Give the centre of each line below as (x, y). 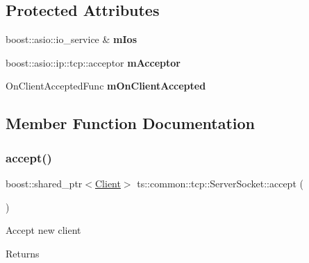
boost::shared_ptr (44, 183)
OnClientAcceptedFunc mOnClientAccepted (106, 86)
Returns (23, 253)
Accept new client (43, 230)
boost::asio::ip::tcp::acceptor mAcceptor (93, 62)
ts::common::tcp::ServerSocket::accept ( (220, 183)
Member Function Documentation (131, 123)
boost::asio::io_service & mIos (71, 39)
